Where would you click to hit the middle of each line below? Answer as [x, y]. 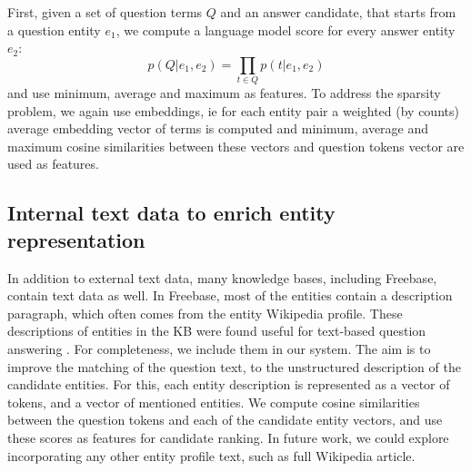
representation [76, 239]
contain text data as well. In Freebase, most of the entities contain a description [230, 295]
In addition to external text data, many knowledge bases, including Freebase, [222, 277]
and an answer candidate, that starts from [338, 12]
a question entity [54, 29]
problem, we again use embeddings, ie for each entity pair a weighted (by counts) [233, 110]
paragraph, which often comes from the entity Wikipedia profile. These [205, 313]
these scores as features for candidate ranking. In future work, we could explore [228, 438]
